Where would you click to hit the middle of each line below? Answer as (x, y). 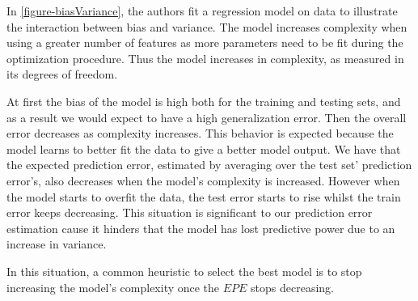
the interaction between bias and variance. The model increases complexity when (207, 26)
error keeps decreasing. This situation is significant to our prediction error (190, 212)
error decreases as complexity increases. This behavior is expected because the (200, 133)
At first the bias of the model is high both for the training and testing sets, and (204, 101)
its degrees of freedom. (62, 74)
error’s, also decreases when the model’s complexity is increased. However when (203, 180)
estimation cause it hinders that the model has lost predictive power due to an (201, 228)
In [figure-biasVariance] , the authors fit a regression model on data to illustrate (202, 11)
